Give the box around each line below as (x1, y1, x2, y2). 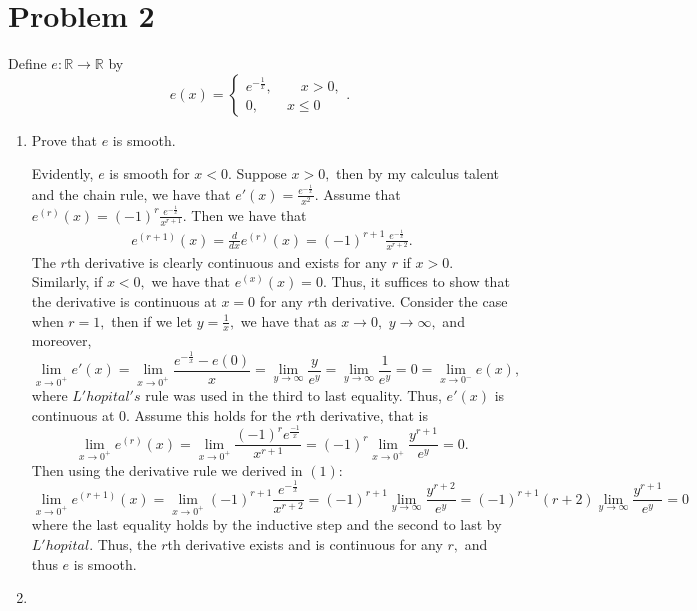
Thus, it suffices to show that (331, 271, 510, 292)
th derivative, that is (302, 404, 428, 425)
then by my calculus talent (336, 163, 500, 184)
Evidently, (31, 163, 94, 184)
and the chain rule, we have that (31, 183, 231, 204)
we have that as (240, 310, 337, 331)
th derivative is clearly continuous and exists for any (66, 251, 388, 272)
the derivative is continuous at (31, 290, 217, 311)
